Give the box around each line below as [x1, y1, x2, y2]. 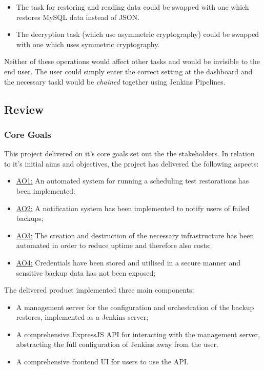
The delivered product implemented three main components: [4, 284, 194, 295]
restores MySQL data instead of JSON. [16, 11, 140, 22]
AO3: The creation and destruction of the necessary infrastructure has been [16, 230, 254, 240]
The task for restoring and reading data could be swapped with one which [16, 2, 249, 12]
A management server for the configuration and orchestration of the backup [16, 301, 254, 312]
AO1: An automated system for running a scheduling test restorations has [16, 175, 249, 186]
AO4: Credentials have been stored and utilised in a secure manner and [16, 257, 240, 268]
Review [4, 101, 44, 117]
